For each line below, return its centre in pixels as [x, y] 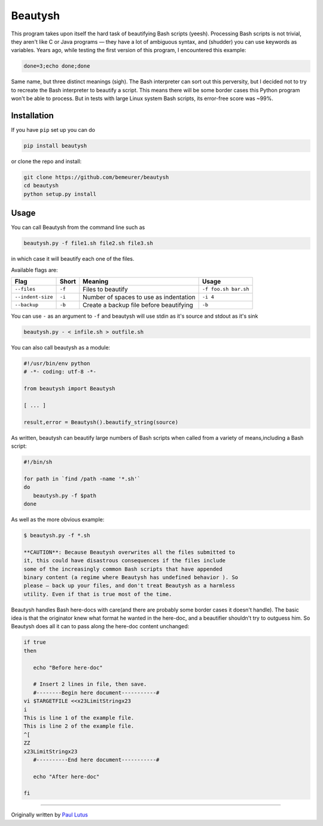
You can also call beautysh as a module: [61, 347]
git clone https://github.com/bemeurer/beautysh [96, 177]
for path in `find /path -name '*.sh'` [82, 479]
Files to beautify [105, 289]
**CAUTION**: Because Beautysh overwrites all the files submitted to [129, 552]
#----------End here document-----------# [96, 759]
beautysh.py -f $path [65, 495]
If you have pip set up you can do [53, 129]
